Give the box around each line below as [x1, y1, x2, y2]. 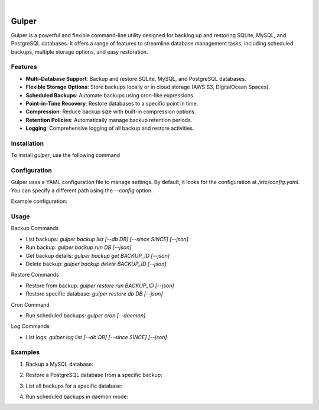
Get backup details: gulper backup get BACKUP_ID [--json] [25, 252, 170, 259]
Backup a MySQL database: [25, 360, 94, 368]
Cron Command [11, 301, 50, 308]
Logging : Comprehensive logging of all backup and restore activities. [25, 124, 194, 132]
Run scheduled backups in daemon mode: [25, 393, 129, 400]
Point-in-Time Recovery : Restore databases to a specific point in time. [25, 100, 198, 107]
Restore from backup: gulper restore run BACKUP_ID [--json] [25, 282, 174, 289]
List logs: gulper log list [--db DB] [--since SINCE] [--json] [25, 333, 168, 340]
